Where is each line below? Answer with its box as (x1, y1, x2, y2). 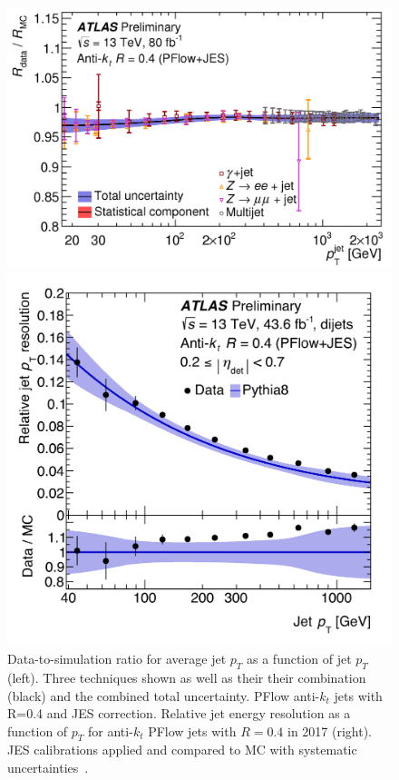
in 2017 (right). (287, 721, 372, 740)
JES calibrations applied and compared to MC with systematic (7, 740, 357, 759)
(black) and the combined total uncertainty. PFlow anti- (7, 686, 320, 705)
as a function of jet (247, 649, 352, 668)
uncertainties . (7, 758, 89, 777)
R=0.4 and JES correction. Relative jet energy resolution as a (7, 704, 351, 723)
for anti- (88, 721, 133, 740)
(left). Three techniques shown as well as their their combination (7, 667, 366, 686)
